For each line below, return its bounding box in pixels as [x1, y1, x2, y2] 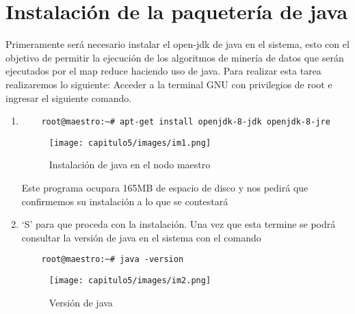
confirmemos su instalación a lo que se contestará [21, 194, 228, 208]
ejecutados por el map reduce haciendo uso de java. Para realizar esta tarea [5, 64, 321, 78]
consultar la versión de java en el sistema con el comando [21, 230, 261, 244]
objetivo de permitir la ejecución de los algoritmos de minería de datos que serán [5, 50, 344, 64]
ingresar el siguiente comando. [5, 90, 132, 105]
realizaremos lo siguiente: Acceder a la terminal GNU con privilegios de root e [5, 77, 332, 91]
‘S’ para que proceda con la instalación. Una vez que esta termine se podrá [21, 217, 336, 231]
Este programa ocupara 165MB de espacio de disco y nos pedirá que [21, 181, 308, 194]
